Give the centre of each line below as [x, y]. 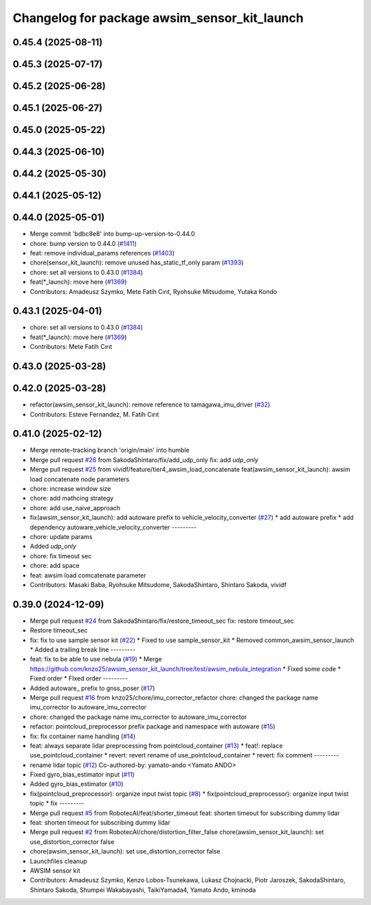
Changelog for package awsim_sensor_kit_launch [158, 18]
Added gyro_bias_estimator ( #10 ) [77, 784]
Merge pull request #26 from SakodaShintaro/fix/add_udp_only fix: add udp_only [144, 459]
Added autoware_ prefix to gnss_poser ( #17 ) [92, 688]
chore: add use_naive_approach [75, 507]
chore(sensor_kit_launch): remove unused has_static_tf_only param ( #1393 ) [137, 263]
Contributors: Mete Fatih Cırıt [71, 347]
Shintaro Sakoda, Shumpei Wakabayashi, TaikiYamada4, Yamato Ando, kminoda [143, 890]
